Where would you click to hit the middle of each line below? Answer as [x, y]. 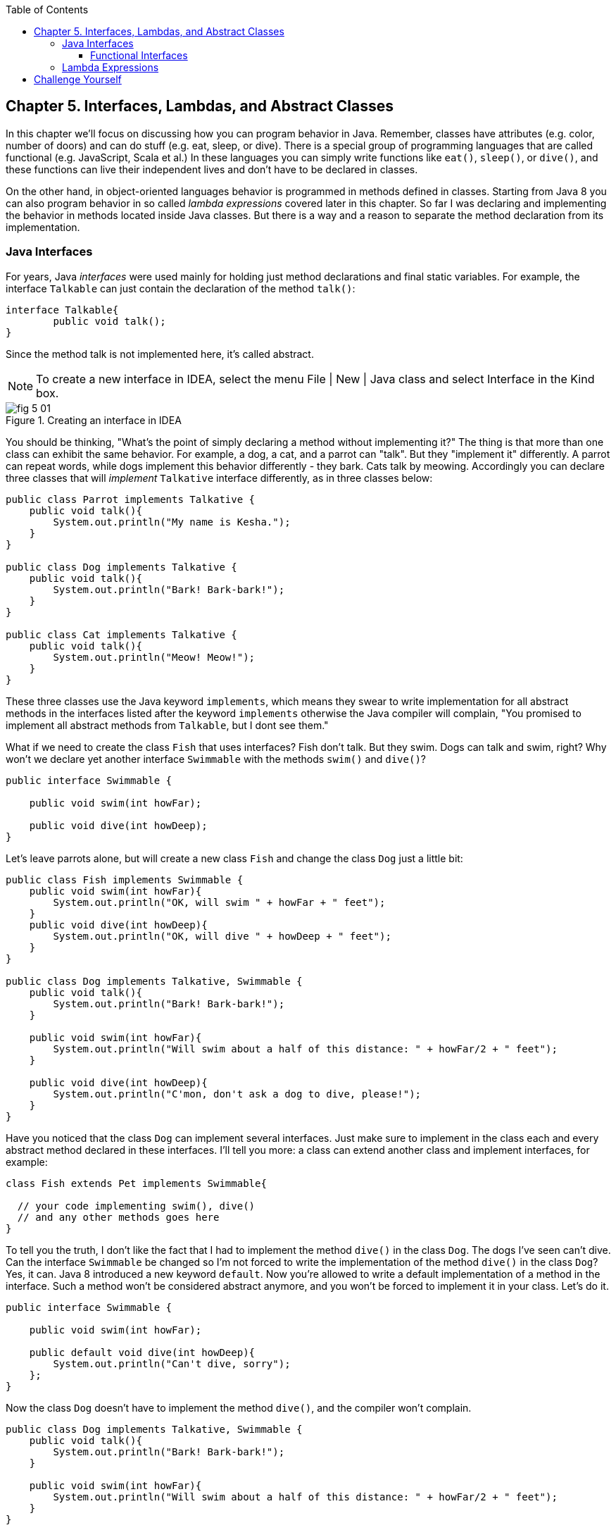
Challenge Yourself [78, 79]
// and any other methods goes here [118, 1217]
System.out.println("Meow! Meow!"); [154, 657]
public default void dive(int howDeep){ [142, 1352]
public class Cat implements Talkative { [121, 634]
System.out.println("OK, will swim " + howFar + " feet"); [219, 902]
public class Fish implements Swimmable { [125, 879]
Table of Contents [47, 10]
